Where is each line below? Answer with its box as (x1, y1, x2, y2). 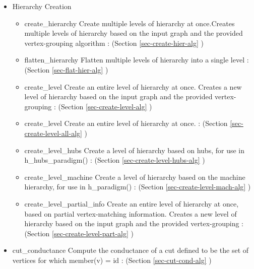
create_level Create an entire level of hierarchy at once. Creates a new (24, 81, 242, 92)
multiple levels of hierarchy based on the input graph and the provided (24, 28, 243, 38)
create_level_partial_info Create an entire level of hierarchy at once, (24, 198, 239, 209)
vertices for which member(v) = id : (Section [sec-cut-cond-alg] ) (12, 254, 212, 265)
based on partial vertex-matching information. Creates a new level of (24, 208, 237, 219)
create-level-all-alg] (24, 127, 82, 138)
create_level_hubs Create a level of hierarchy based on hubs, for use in (24, 145, 245, 155)
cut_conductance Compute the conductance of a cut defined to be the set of (12, 245, 249, 255)
